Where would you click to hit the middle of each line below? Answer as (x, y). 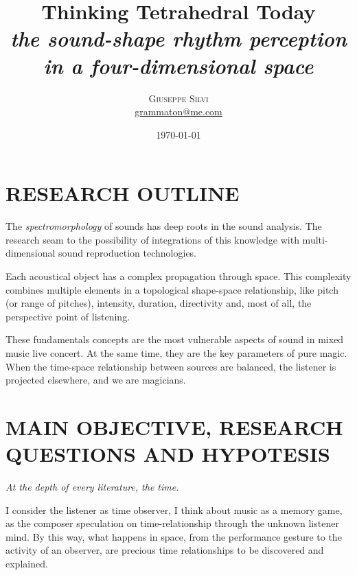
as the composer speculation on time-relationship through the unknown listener (172, 523)
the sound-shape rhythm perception (178, 38)
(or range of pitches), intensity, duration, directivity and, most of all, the (159, 303)
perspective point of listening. (68, 316)
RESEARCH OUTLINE (123, 193)
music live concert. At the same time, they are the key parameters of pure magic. (176, 352)
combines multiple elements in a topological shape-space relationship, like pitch (172, 289)
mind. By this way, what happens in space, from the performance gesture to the (174, 536)
